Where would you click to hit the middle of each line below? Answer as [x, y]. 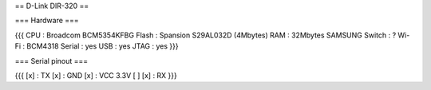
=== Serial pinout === [51, 61]
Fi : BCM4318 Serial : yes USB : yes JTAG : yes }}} [97, 46]
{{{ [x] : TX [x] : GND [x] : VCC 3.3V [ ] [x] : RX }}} [96, 75]
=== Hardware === [47, 21]
